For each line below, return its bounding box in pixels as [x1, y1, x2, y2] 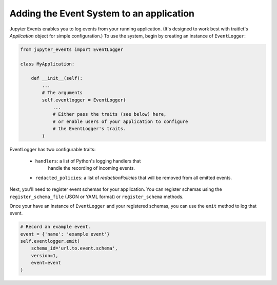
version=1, [31, 253, 58, 258]
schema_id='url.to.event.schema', [31, 245, 118, 252]
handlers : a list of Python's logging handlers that [35, 157, 141, 164]
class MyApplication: [20, 61, 75, 67]
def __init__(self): [31, 75, 83, 81]
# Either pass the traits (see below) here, [52, 111, 167, 117]
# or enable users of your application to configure [52, 118, 188, 124]
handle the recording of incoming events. [48, 165, 135, 171]
